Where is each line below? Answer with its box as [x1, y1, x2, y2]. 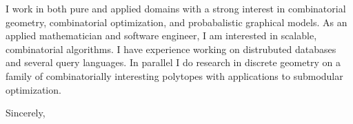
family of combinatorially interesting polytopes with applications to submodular [6, 68, 343, 83]
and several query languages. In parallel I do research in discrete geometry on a [6, 55, 341, 70]
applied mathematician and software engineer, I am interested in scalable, [6, 28, 317, 43]
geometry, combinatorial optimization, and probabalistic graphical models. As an [6, 14, 347, 29]
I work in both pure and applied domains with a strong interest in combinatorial [6, 1, 346, 15]
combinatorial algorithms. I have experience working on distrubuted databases [6, 41, 336, 56]
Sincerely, [6, 105, 46, 120]
